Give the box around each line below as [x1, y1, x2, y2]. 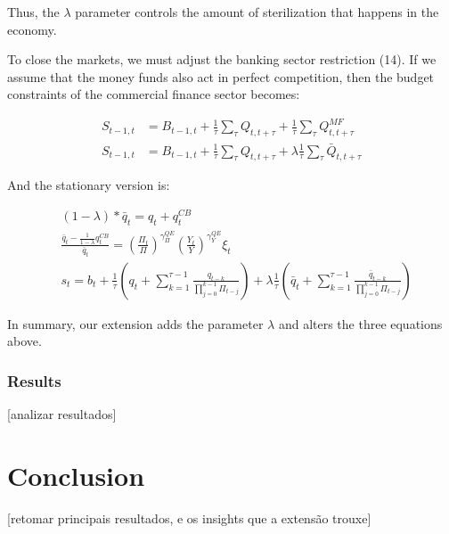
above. [7, 332, 42, 350]
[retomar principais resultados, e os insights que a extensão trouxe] [7, 508, 371, 527]
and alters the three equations [278, 314, 443, 333]
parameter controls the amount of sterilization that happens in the [75, 3, 439, 21]
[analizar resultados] [7, 405, 117, 423]
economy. [7, 20, 57, 38]
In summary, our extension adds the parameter [7, 314, 264, 333]
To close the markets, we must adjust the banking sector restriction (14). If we [7, 50, 437, 69]
